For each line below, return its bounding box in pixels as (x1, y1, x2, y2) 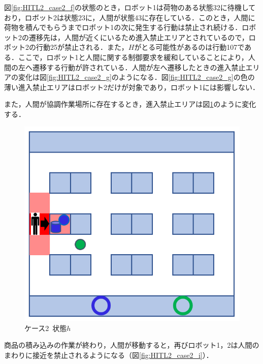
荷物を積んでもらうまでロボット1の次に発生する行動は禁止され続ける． (4, 22, 242, 33)
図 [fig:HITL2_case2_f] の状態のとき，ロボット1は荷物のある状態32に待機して (4, 2, 256, 12)
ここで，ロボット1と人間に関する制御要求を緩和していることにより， (18, 51, 248, 62)
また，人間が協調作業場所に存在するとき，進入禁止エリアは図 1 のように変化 (4, 99, 256, 109)
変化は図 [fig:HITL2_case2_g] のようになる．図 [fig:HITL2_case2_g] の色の (18, 72, 255, 82)
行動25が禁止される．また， (36, 42, 128, 52)
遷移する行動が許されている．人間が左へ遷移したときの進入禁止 (32, 62, 246, 72)
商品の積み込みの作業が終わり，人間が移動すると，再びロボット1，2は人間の (4, 340, 259, 350)
